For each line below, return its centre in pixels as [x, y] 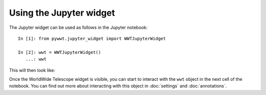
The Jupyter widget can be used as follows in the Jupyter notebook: [78, 27]
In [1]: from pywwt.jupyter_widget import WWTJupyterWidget [92, 38]
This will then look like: [32, 70]
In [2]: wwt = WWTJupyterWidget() [59, 52]
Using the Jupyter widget [62, 13]
